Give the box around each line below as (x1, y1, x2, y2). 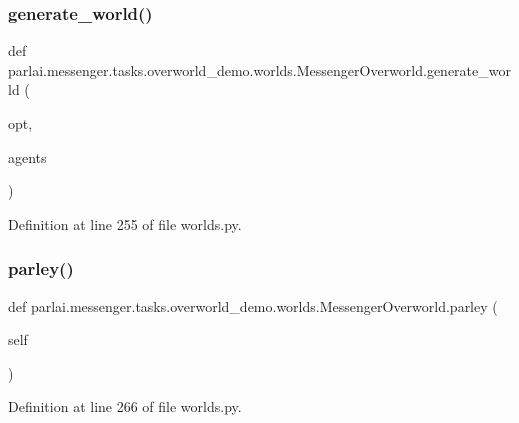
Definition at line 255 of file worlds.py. (8, 213, 242, 234)
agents (8, 146, 47, 167)
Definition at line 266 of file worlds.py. (8, 396, 242, 417)
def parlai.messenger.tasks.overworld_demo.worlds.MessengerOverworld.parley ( (8, 295, 498, 316)
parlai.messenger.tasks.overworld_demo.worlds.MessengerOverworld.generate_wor (8, 59, 511, 80)
